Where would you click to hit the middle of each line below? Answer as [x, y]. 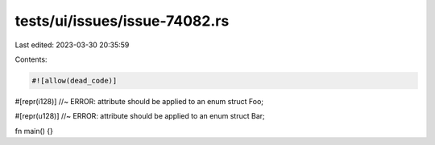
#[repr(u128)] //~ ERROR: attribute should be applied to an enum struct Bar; [140, 116]
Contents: [31, 59]
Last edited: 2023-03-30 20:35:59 [72, 45]
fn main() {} [34, 131]
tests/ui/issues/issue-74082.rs [122, 21]
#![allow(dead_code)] [75, 81]
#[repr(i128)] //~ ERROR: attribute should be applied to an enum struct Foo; [139, 101]
